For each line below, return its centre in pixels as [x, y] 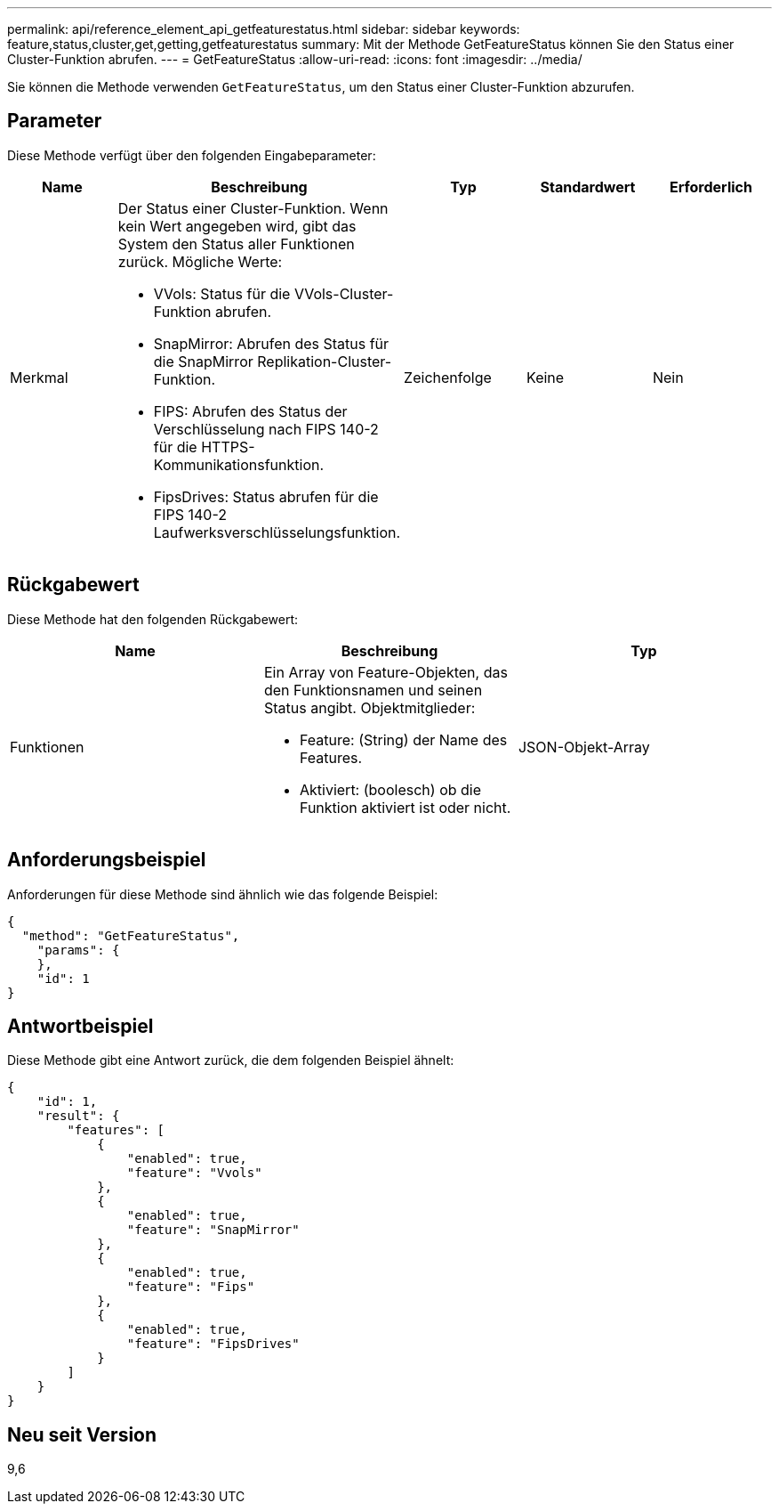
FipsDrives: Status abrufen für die [266, 496]
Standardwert [588, 187]
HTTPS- [228, 447]
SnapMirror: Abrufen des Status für [271, 343]
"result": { [78, 1116]
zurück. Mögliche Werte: [200, 261]
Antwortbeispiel [80, 1026]
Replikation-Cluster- [325, 361]
